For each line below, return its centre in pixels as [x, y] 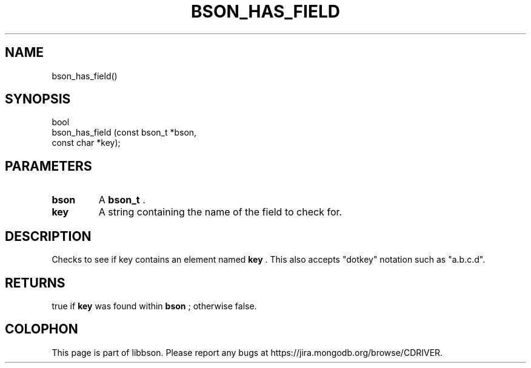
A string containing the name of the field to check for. [220, 212]
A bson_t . [122, 200]
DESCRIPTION [48, 236]
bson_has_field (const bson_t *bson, [124, 133]
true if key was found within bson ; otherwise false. [154, 306]
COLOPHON [42, 329]
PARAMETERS [48, 166]
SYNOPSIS [38, 99]
